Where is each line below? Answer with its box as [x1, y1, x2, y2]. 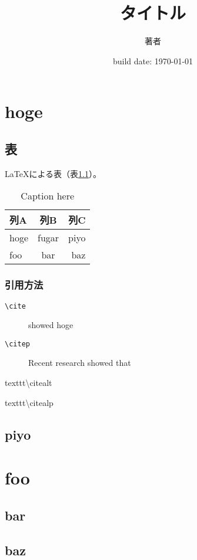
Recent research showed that [28, 356, 131, 369]
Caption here [21, 189, 75, 203]
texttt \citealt [5, 376, 52, 389]
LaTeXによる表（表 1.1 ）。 [5, 167, 101, 179]
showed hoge [28, 319, 74, 331]
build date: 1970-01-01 [112, 54, 193, 67]
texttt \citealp [5, 396, 54, 408]
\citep [5, 339, 30, 348]
